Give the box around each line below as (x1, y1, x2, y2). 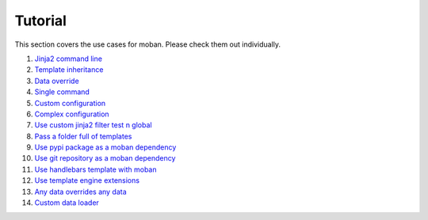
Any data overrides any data (34, 187, 127, 196)
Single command (34, 87, 90, 97)
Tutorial (14, 12, 67, 29)
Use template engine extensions (34, 176, 140, 185)
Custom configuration (34, 98, 106, 108)
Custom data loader (34, 198, 99, 207)
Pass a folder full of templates (34, 131, 132, 141)
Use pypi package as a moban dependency (34, 142, 177, 152)
